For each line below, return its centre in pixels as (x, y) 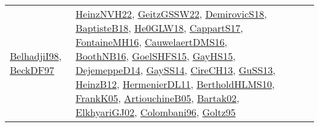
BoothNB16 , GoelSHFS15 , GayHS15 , (156, 56)
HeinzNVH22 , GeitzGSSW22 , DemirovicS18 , (171, 14)
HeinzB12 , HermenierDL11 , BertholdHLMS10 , (175, 84)
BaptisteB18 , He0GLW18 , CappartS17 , (159, 28)
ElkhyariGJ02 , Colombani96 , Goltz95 (156, 112)
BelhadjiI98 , (36, 56)
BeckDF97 (32, 70)
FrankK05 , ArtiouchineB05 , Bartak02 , (157, 98)
